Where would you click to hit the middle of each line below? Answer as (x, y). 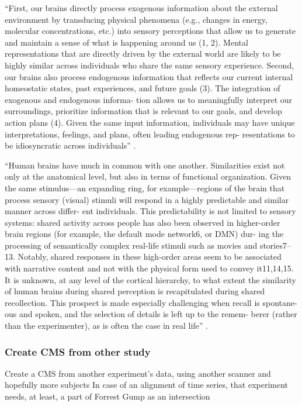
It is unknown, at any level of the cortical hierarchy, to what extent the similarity (150, 279)
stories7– (275, 245)
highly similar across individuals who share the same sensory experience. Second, (150, 65)
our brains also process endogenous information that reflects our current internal (149, 76)
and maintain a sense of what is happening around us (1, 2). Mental (126, 42)
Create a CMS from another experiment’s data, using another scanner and (138, 373)
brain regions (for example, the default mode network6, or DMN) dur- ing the (144, 234)
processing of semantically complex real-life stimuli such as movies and (131, 245)
